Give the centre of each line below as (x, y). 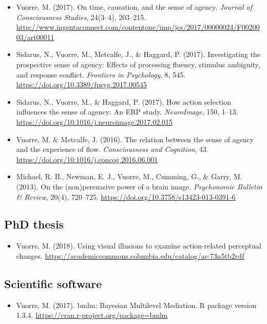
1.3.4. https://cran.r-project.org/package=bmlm (92, 315)
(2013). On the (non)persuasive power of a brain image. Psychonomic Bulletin (139, 186)
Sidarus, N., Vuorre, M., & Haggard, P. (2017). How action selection (124, 101)
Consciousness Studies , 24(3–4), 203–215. (81, 17)
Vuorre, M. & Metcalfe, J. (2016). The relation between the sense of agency (135, 139)
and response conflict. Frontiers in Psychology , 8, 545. (101, 74)
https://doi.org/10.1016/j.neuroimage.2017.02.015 (94, 121)
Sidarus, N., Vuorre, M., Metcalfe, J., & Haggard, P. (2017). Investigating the (138, 54)
